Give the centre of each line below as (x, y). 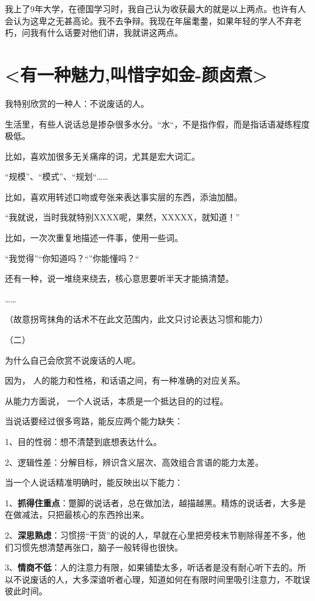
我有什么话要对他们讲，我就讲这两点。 (106, 32)
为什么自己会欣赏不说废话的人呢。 (73, 360)
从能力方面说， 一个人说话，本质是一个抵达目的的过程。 (117, 400)
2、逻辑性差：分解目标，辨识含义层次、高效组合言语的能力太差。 (134, 462)
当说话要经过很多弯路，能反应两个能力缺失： (94, 421)
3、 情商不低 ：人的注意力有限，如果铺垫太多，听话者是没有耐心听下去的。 (151, 567)
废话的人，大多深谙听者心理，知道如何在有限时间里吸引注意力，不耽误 (170, 579)
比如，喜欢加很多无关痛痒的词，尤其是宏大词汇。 (102, 156)
